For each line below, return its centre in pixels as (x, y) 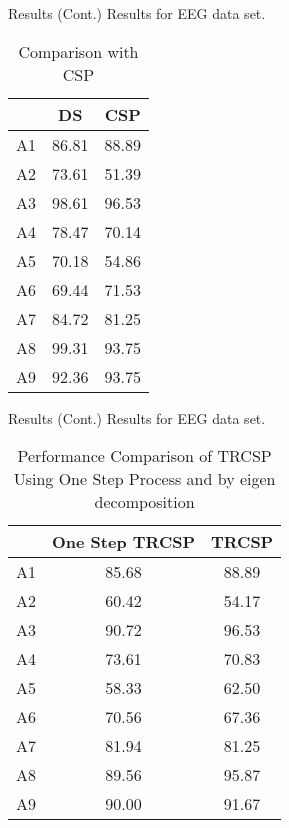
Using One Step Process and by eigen (144, 479)
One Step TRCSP (123, 542)
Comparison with (78, 51)
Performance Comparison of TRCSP (144, 456)
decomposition (144, 502)
